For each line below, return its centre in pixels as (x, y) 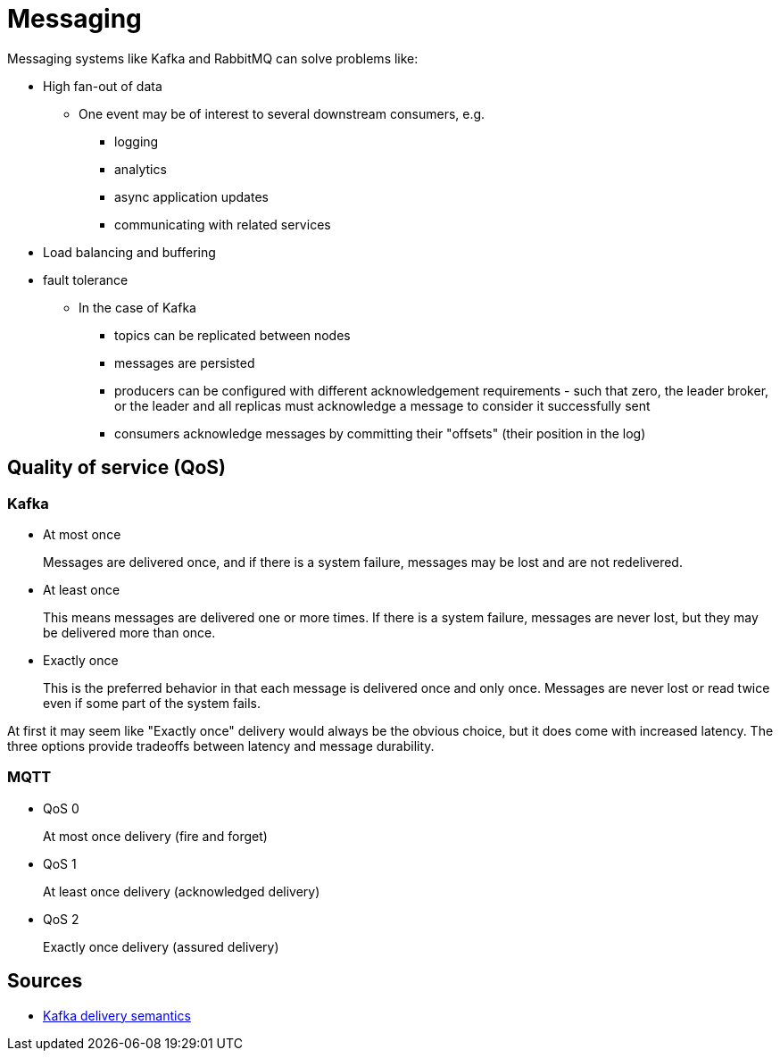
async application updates (191, 196)
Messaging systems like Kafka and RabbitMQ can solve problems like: (213, 58)
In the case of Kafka (137, 307)
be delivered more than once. (129, 632)
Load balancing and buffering (129, 252)
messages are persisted (185, 362)
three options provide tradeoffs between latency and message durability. (221, 746)
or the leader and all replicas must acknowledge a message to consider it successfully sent (382, 405)
